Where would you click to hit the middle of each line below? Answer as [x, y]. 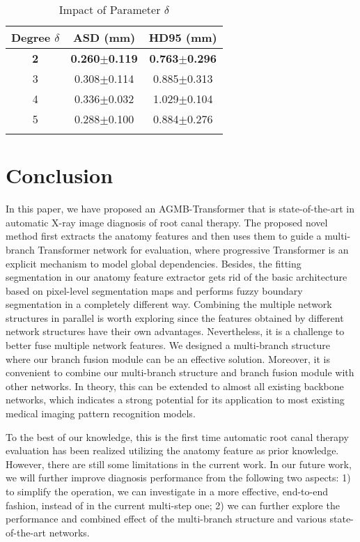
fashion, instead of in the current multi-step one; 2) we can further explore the [173, 505]
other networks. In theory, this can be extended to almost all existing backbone [175, 386]
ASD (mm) [104, 37]
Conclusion [60, 175]
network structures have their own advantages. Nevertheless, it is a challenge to [175, 331]
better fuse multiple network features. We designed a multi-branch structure [168, 345]
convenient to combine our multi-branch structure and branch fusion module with [180, 372]
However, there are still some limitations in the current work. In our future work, [179, 464]
